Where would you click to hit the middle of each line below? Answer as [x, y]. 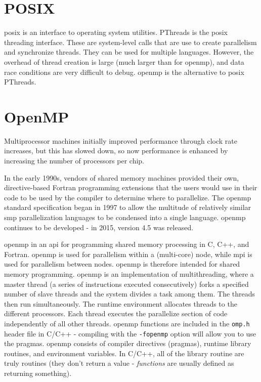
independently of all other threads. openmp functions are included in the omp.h [127, 323]
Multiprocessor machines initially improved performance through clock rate [121, 140]
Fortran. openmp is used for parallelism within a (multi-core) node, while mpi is [128, 254]
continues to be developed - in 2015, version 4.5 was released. [99, 227]
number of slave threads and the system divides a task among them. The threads [130, 294]
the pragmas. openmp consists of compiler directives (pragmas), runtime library [128, 343]
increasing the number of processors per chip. [74, 160]
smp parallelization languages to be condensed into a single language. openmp [125, 217]
